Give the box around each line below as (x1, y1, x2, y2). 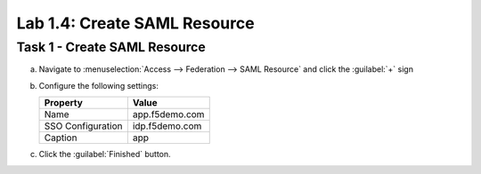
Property (44, 97, 84, 109)
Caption (44, 131, 77, 144)
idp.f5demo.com (132, 120, 202, 132)
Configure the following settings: (38, 80, 159, 91)
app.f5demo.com (132, 108, 205, 121)
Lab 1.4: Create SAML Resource (16, 13, 255, 33)
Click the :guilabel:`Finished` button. (38, 149, 171, 160)
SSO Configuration (44, 120, 123, 132)
